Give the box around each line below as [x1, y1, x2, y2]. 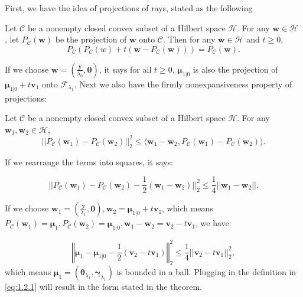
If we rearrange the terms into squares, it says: [5, 155, 173, 168]
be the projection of [55, 33, 127, 45]
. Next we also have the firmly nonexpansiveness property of [74, 77, 292, 90]
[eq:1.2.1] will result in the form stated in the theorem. [5, 280, 202, 293]
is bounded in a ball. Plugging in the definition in [116, 266, 297, 278]
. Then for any [163, 33, 216, 45]
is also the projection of [193, 63, 278, 75]
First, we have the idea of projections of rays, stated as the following [5, 2, 253, 14]
